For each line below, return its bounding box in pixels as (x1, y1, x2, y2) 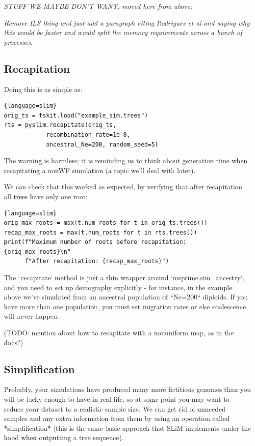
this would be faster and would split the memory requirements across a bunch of (4, 27, 243, 37)
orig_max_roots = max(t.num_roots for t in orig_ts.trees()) (4, 219, 208, 227)
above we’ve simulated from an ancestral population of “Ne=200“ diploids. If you (4, 292, 248, 302)
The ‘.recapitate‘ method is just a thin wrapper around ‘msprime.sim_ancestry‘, (4, 272, 245, 283)
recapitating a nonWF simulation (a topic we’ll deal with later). (4, 165, 196, 175)
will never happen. (4, 311, 59, 321)
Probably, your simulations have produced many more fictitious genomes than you (4, 384, 251, 394)
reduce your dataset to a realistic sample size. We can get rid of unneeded (4, 403, 226, 414)
